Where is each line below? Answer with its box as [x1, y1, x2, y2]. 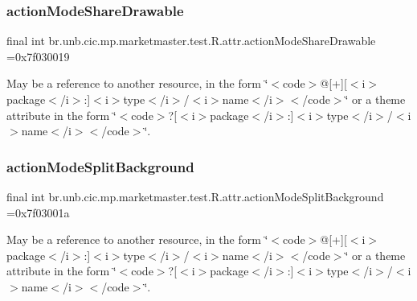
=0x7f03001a [6, 204, 70, 221]
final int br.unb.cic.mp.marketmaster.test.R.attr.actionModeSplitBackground [6, 188, 384, 204]
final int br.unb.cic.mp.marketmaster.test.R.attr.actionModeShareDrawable [6, 32, 376, 49]
